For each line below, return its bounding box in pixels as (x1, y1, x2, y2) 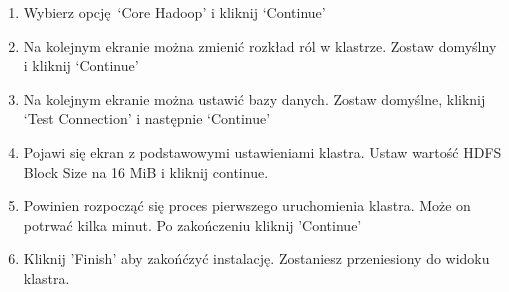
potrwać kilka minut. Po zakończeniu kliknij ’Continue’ (23, 214, 362, 235)
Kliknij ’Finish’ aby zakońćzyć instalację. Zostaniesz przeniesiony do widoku (23, 248, 490, 269)
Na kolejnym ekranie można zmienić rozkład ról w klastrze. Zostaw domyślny (23, 35, 497, 56)
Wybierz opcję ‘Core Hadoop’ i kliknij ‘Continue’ (23, 2, 326, 22)
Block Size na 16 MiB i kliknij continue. (23, 161, 269, 182)
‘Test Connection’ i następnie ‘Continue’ (23, 108, 271, 129)
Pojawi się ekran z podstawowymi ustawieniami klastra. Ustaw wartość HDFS (23, 141, 502, 162)
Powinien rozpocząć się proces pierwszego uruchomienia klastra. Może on (23, 195, 471, 216)
